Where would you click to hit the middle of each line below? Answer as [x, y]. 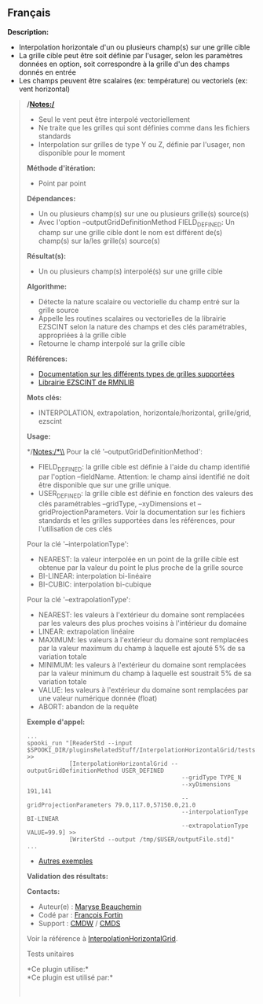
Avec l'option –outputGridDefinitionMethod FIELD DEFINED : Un [136, 223]
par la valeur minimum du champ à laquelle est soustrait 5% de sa [145, 673]
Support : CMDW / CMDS [79, 924]
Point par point [62, 183]
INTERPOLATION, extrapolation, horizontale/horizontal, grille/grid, [145, 413]
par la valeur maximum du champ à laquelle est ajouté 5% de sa [142, 649]
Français [29, 13]
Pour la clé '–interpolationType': [77, 544]
